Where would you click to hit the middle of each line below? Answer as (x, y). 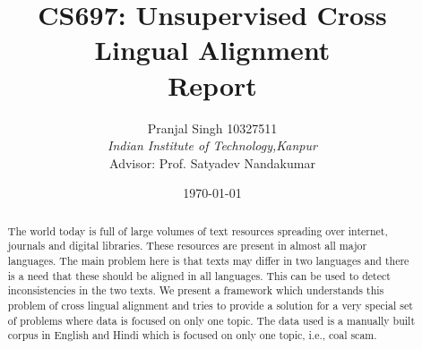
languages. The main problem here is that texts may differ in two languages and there (208, 260)
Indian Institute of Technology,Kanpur (212, 145)
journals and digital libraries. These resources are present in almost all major (187, 246)
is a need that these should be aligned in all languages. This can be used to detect (199, 275)
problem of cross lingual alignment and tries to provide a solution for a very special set (210, 305)
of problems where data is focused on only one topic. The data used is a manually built (211, 320)
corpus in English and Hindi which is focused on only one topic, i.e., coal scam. (192, 335)
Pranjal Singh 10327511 (212, 128)
